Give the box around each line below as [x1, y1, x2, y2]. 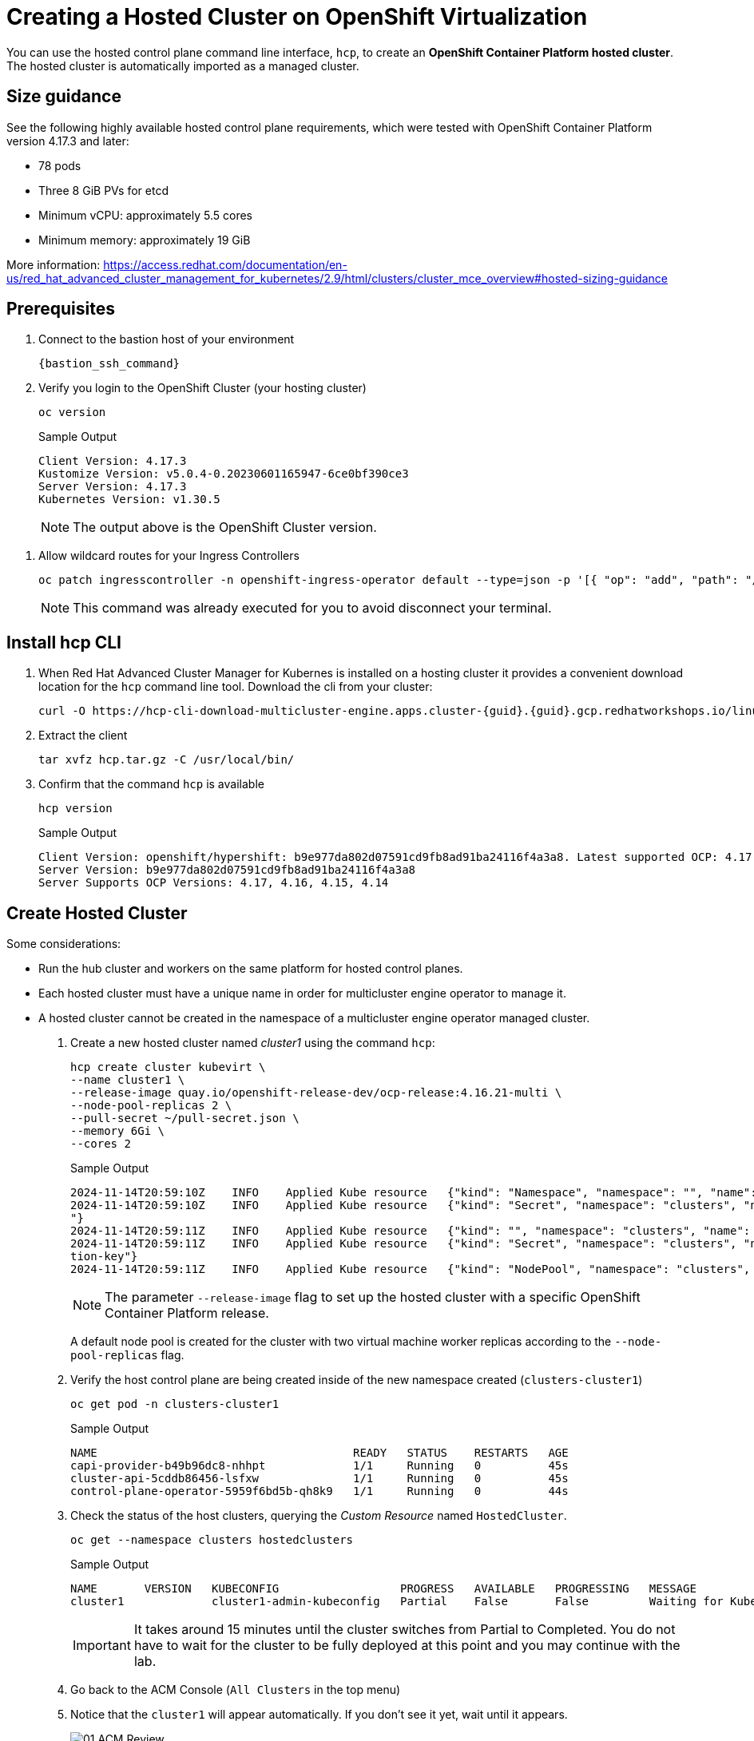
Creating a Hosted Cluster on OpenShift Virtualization [6, 3, 588, 30]
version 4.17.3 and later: [6, 133, 129, 148]
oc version [38, 406, 106, 419]
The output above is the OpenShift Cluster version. [73, 519, 377, 536]
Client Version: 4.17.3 [38, 454, 187, 468]
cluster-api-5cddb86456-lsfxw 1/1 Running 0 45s [70, 1472, 569, 1485]
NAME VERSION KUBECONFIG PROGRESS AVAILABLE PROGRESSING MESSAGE [70, 1582, 696, 1596]
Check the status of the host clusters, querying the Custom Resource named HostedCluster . [70, 1509, 567, 1523]
